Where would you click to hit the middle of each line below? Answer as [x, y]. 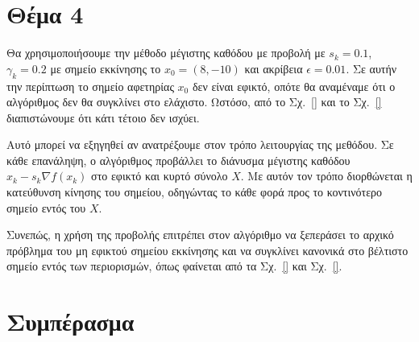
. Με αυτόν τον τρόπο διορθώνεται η [326, 176]
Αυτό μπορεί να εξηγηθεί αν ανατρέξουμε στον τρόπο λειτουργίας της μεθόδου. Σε [200, 144]
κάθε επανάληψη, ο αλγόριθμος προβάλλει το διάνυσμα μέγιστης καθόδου [178, 160]
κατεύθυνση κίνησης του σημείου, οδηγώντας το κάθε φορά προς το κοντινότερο [194, 192]
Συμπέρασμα [71, 321]
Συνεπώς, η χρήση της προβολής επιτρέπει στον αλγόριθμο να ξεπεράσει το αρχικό [200, 235]
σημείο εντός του [46, 207]
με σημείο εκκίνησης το [106, 68]
